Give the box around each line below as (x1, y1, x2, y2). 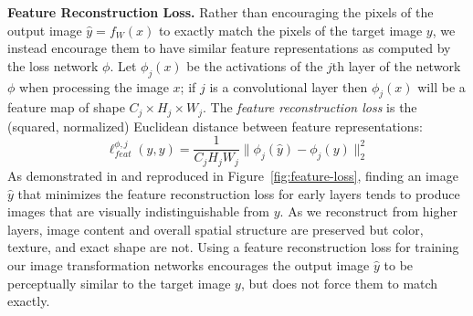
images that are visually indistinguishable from (7, 202, 270, 221)
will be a (417, 77, 466, 96)
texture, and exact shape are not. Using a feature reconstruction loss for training (7, 237, 459, 257)
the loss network (7, 56, 99, 75)
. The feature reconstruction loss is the (203, 98, 417, 117)
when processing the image (19, 77, 169, 96)
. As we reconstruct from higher (279, 202, 457, 221)
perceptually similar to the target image (7, 273, 231, 292)
